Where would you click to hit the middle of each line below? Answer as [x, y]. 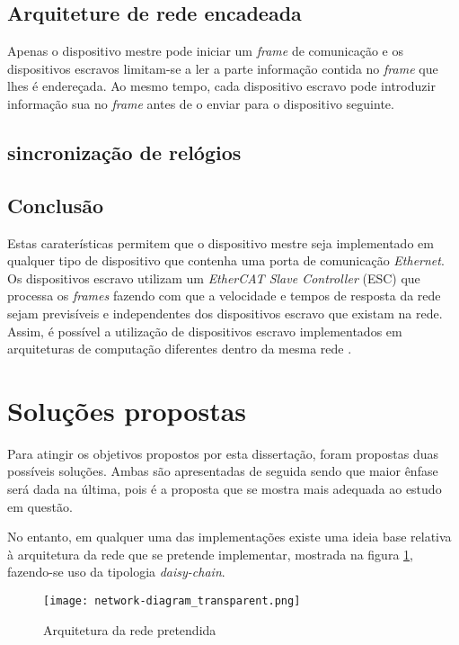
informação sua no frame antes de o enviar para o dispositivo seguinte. [201, 103]
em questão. [40, 506]
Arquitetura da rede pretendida [130, 629]
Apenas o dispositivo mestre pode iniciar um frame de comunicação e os [205, 51]
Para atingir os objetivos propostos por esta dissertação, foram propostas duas [223, 453]
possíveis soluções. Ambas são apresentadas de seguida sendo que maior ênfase [223, 471]
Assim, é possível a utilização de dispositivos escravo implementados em [205, 331]
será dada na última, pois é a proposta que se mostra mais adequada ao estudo [225, 489]
